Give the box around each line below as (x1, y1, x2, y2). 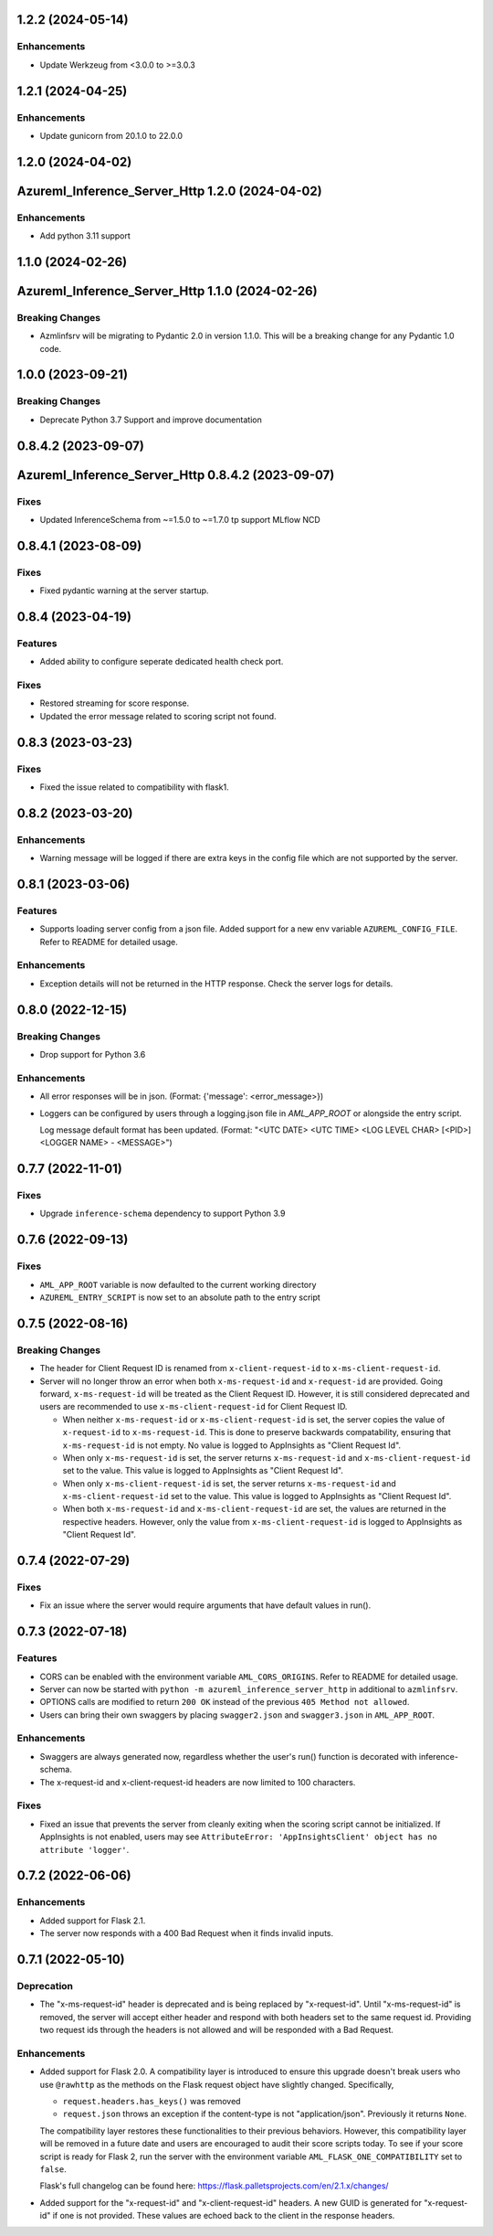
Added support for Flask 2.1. (39, 1915, 146, 1926)
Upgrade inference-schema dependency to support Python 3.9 (39, 1208, 286, 1219)
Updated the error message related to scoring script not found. (39, 710, 278, 721)
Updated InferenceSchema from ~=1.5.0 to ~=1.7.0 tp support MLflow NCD (39, 514, 321, 525)
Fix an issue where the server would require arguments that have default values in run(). (39, 1600, 372, 1611)
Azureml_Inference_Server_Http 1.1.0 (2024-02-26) (16, 283, 319, 299)
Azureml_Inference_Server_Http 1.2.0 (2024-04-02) (16, 183, 323, 198)
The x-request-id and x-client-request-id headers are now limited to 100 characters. (39, 1776, 356, 1787)
